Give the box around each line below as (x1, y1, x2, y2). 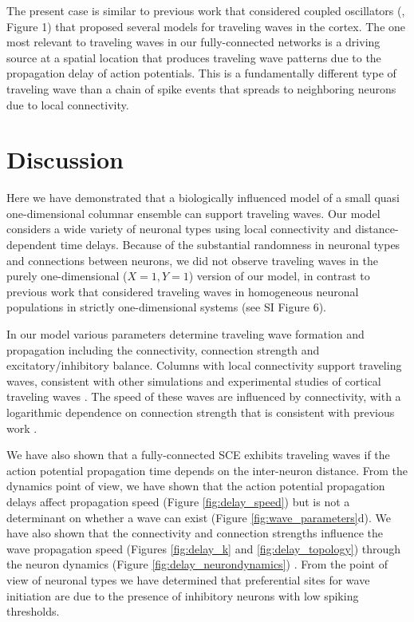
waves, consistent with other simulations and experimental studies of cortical (6, 372, 381, 389)
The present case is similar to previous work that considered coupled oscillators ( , (6, 2, 405, 18)
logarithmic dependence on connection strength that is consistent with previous (6, 404, 395, 420)
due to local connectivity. (6, 96, 129, 113)
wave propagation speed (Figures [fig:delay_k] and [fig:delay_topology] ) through (6, 540, 401, 557)
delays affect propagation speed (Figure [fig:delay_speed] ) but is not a (6, 493, 350, 509)
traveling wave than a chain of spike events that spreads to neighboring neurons (6, 80, 396, 97)
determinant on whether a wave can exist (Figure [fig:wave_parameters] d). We (6, 509, 391, 525)
